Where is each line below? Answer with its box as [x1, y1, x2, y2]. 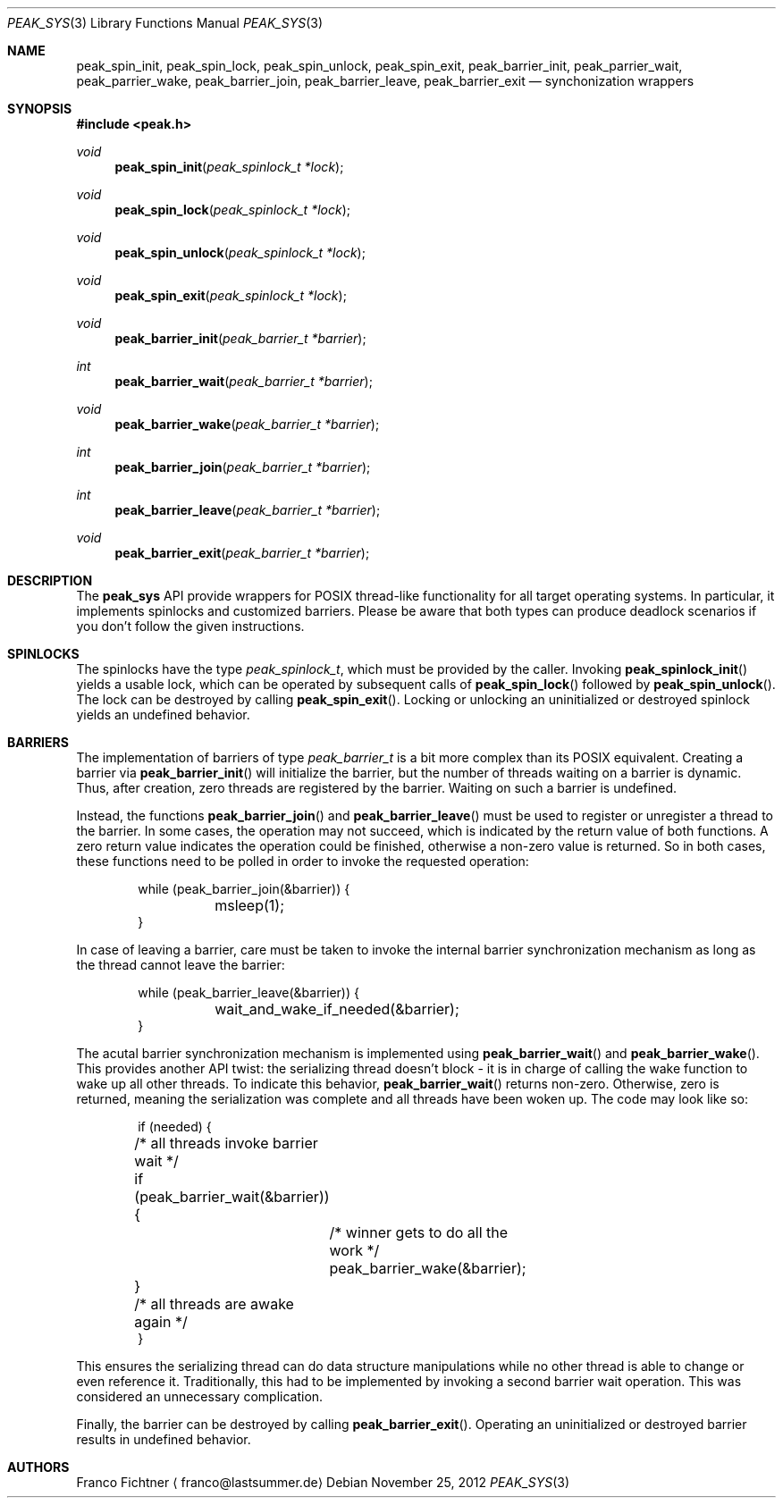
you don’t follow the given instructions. [76, 618, 305, 634]
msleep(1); [215, 896, 284, 914]
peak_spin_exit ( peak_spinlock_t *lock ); [114, 288, 347, 303]
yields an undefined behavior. [76, 707, 250, 722]
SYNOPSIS [7, 101, 72, 116]
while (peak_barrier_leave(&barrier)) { [138, 985, 359, 1000]
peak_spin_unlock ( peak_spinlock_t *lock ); [114, 245, 366, 260]
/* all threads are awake [134, 1295, 294, 1313]
